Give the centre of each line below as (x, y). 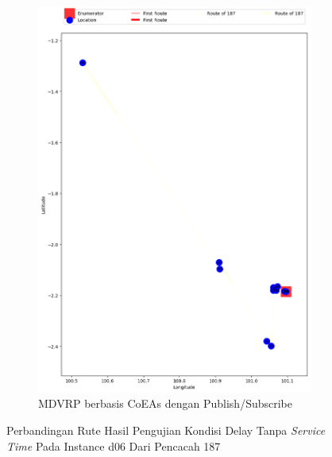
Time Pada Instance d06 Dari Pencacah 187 (114, 445)
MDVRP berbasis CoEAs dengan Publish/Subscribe (165, 403)
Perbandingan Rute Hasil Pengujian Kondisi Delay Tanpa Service (166, 430)
